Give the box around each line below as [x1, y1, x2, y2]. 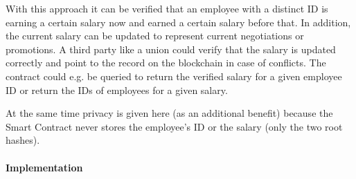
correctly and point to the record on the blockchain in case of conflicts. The [6, 55, 326, 70]
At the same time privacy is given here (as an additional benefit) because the [6, 106, 333, 120]
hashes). [6, 133, 40, 147]
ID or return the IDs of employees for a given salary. [6, 82, 228, 97]
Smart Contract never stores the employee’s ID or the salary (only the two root [6, 119, 343, 133]
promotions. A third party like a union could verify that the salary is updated [6, 41, 336, 56]
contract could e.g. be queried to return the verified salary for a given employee [6, 68, 342, 83]
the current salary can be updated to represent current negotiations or [6, 28, 304, 43]
